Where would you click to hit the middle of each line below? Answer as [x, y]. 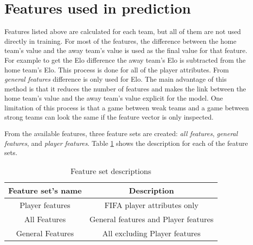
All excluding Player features [151, 233]
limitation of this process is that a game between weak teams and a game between [127, 107]
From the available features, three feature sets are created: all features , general [121, 133]
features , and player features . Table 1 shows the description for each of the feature [126, 143]
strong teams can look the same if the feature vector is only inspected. [109, 117]
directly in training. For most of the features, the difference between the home [120, 41]
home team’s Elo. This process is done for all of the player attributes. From [117, 69]
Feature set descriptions [111, 171]
